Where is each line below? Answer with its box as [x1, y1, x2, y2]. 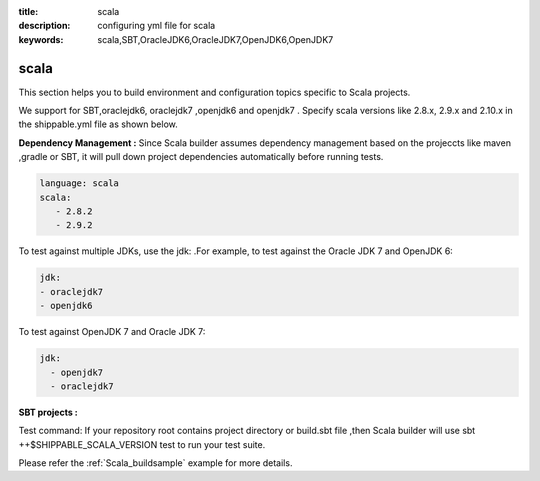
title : [18, 6, 39, 17]
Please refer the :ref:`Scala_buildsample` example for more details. [18, 457, 293, 469]
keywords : [18, 33, 64, 45]
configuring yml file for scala [97, 20, 216, 32]
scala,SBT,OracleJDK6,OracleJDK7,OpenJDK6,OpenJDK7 [97, 33, 334, 45]
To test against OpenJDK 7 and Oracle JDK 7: [18, 326, 206, 338]
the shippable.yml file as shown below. [18, 118, 179, 130]
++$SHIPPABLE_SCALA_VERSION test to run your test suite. [18, 438, 266, 450]
